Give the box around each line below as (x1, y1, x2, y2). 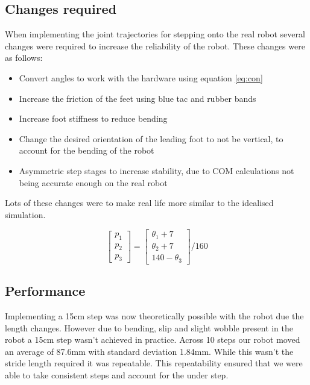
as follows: (5, 51, 43, 64)
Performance (5, 281, 86, 300)
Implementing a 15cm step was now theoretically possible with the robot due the (5, 310, 304, 322)
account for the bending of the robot (19, 144, 154, 157)
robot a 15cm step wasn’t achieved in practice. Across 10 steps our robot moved (5, 333, 300, 346)
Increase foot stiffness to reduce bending (19, 112, 168, 125)
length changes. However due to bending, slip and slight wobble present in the (5, 321, 293, 334)
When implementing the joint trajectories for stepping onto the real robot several (5, 28, 305, 40)
